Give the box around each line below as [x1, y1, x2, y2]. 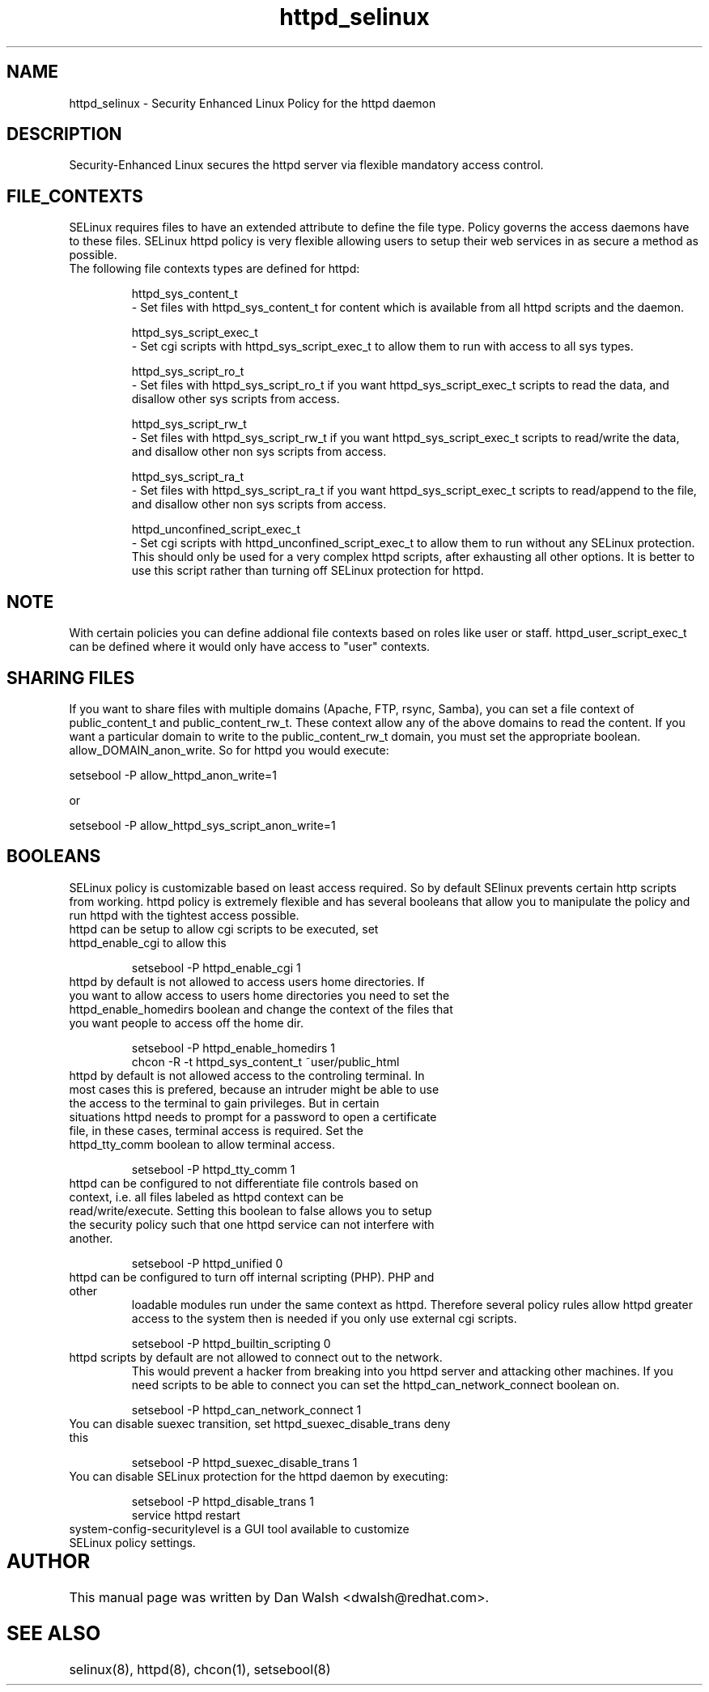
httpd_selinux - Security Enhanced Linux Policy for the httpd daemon [69, 96, 436, 110]
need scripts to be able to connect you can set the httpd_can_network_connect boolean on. [131, 1377, 620, 1392]
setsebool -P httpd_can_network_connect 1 [131, 1402, 362, 1417]
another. [69, 1231, 113, 1245]
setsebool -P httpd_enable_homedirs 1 [131, 1040, 335, 1055]
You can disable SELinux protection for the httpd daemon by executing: [69, 1469, 448, 1483]
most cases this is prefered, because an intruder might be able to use [69, 1082, 439, 1096]
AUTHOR [6, 1549, 91, 1573]
